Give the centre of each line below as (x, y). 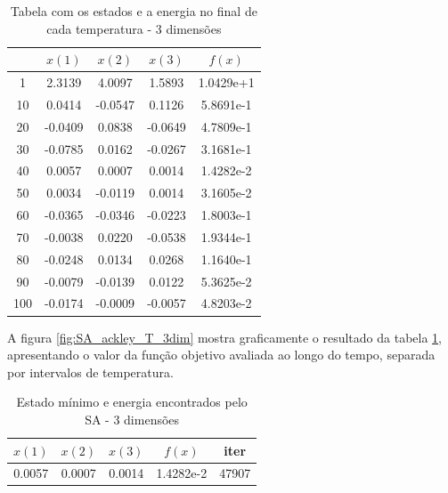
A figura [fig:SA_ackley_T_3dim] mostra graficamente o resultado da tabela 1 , (225, 337)
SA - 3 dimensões (132, 419)
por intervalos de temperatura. (90, 372)
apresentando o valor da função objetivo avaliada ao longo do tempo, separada (221, 355)
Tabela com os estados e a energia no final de (134, 11)
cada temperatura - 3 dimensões (134, 28)
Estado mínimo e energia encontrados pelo (132, 402)
